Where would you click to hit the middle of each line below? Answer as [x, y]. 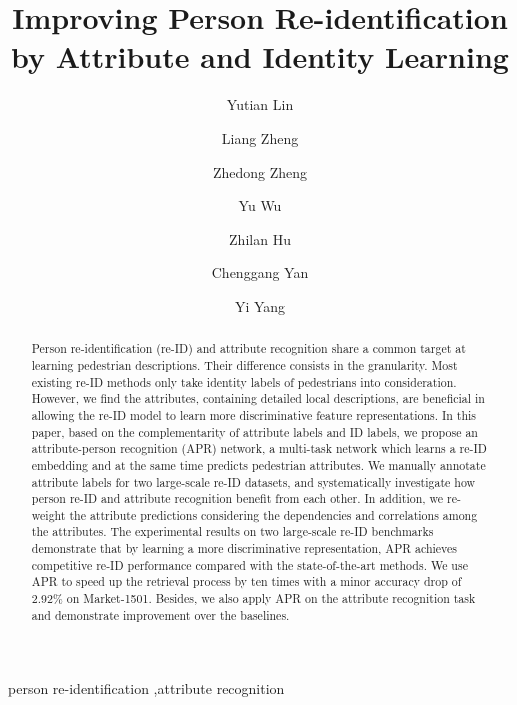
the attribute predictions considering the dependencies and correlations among [273, 514]
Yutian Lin [260, 104]
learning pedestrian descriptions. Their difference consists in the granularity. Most [244, 364]
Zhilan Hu [260, 238]
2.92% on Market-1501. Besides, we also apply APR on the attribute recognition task [253, 598]
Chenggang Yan [260, 272]
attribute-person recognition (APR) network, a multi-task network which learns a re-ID [259, 448]
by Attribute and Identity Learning [260, 56]
